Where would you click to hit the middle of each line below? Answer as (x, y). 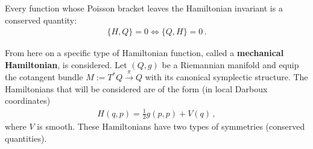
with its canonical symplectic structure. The (226, 77)
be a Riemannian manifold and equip (230, 64)
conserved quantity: (41, 20)
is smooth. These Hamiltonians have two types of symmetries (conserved (171, 126)
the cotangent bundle (44, 77)
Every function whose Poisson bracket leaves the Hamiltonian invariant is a (144, 8)
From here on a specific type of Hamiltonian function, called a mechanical (144, 53)
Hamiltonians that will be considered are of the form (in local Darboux (136, 88)
